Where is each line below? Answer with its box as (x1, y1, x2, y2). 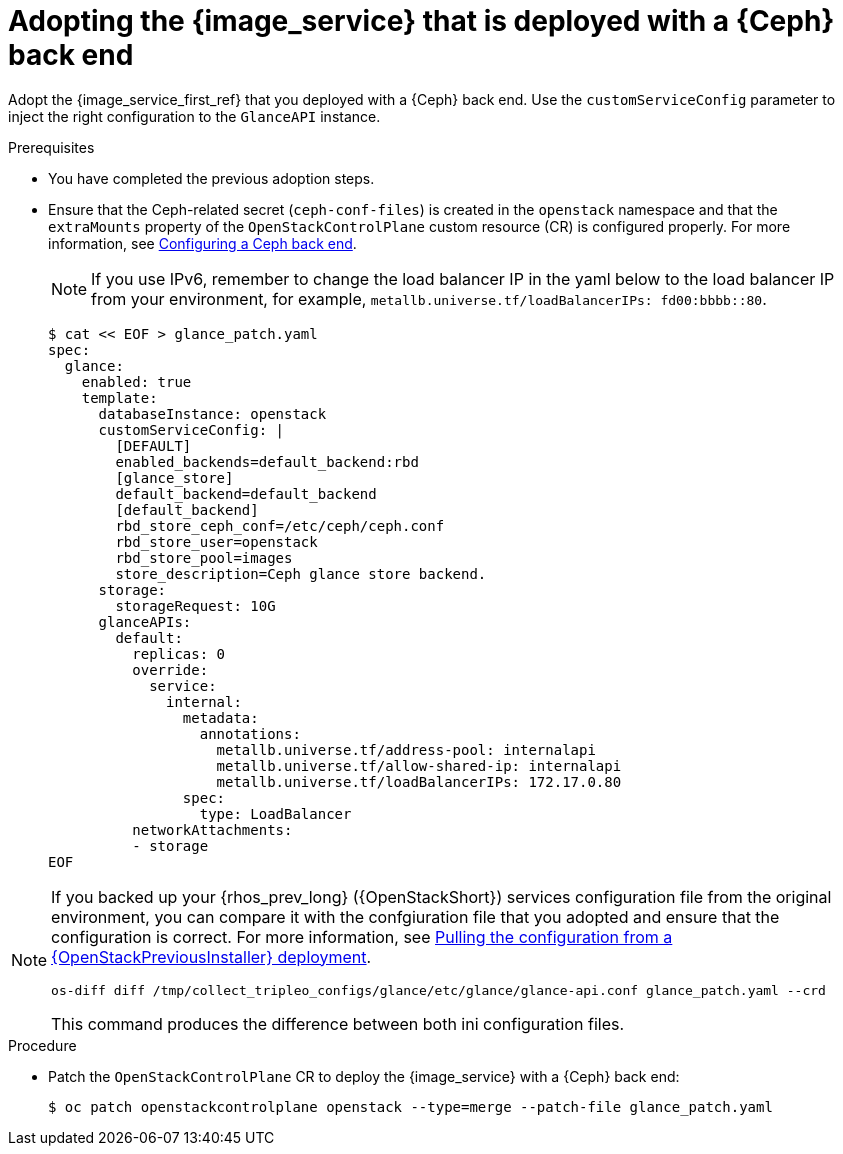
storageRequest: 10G (115, 597, 276, 614)
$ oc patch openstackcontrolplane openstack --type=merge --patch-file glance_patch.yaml (48, 1098, 773, 1115)
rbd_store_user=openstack (115, 533, 318, 550)
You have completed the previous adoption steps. (48, 169, 375, 187)
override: (132, 661, 209, 678)
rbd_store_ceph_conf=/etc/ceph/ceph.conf (115, 517, 445, 534)
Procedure (8, 1036, 77, 1054)
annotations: (199, 725, 301, 742)
